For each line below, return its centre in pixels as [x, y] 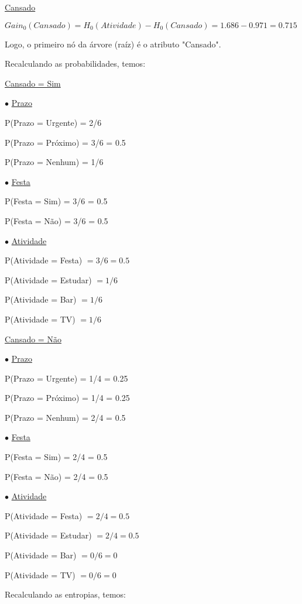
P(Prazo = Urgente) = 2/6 [53, 122]
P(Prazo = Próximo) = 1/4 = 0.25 [67, 398]
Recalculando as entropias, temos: [65, 594]
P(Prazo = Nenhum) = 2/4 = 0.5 [65, 417]
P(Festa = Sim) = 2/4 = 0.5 [56, 457]
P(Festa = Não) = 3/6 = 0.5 [56, 220]
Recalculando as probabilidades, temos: [75, 64]
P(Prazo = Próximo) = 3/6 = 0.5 [65, 142]
